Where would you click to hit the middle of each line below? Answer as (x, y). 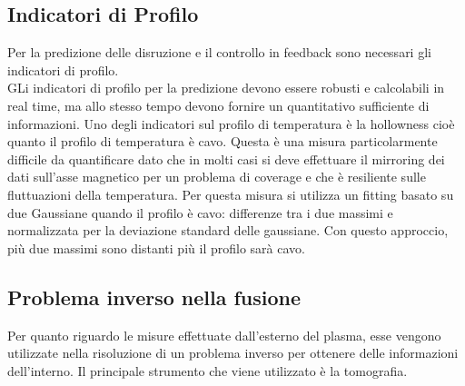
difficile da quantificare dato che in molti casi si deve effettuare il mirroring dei (226, 158)
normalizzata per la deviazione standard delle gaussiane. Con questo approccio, (228, 230)
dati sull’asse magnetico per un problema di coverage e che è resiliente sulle (217, 177)
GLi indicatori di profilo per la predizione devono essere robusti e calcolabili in (226, 88)
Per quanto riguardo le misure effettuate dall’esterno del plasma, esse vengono (224, 335)
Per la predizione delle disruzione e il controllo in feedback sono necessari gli (219, 52)
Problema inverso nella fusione (154, 297)
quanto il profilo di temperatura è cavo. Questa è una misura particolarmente (223, 141)
